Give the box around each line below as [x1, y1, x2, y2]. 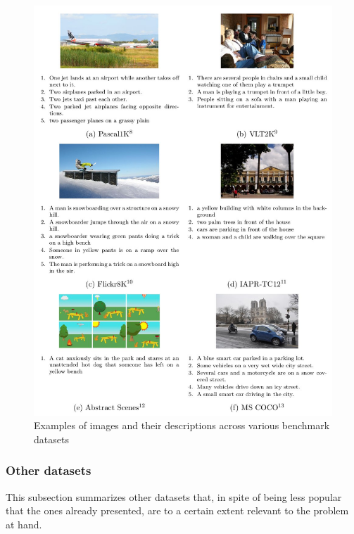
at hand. [6, 516, 42, 531]
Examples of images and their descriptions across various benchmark [34, 418, 330, 433]
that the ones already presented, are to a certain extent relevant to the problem [6, 503, 349, 518]
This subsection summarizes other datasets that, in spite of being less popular [6, 489, 342, 504]
